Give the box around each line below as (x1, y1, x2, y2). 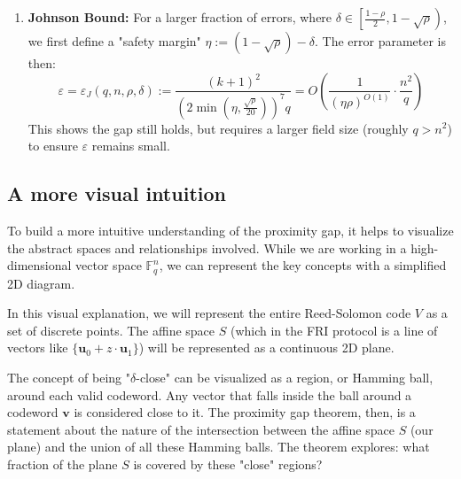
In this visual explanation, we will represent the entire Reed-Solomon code (7, 304, 411, 322)
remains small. (91, 136, 170, 155)
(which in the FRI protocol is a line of (230, 321, 438, 339)
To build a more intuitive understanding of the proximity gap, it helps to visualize (7, 220, 454, 239)
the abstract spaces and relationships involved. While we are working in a (7, 238, 407, 257)
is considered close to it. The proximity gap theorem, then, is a (74, 403, 416, 421)
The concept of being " (7, 367, 131, 386)
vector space (75, 256, 142, 274)
